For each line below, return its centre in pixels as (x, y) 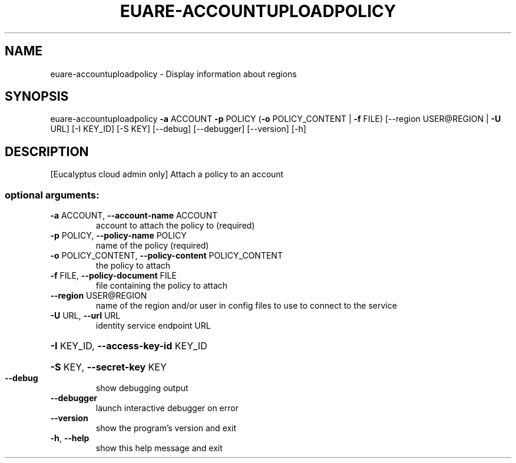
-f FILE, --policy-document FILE (113, 276)
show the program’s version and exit (166, 428)
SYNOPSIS (37, 97)
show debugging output (142, 388)
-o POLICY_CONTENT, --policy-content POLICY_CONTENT (166, 256)
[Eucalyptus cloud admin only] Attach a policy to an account (167, 174)
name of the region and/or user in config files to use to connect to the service (246, 306)
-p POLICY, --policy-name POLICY (118, 236)
